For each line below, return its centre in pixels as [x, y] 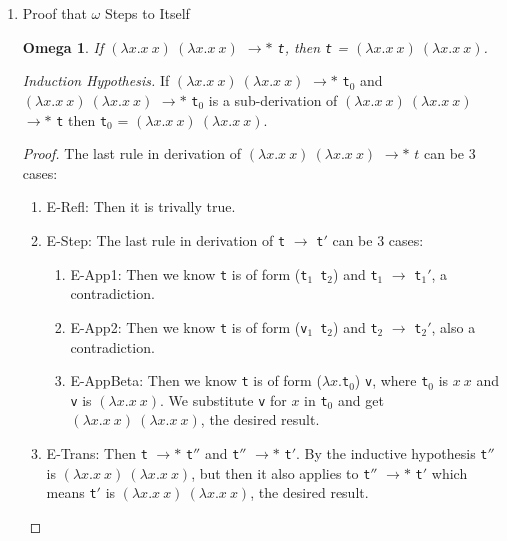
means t [71, 492]
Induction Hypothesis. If [96, 80]
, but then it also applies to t [281, 472]
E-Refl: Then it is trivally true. [141, 206]
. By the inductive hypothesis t [392, 453]
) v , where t [391, 380]
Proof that [54, 13]
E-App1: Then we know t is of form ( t [189, 273]
